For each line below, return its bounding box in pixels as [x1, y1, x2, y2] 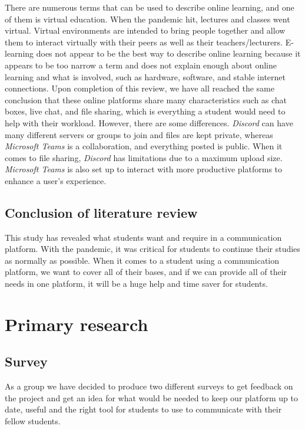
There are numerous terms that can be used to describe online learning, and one [5, 1, 294, 13]
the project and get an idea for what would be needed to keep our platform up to [5, 391, 298, 404]
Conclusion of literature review [5, 203, 198, 221]
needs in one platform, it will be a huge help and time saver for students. [5, 277, 268, 290]
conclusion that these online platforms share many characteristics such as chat [5, 93, 287, 106]
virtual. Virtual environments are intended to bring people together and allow [5, 24, 286, 37]
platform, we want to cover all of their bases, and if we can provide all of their [5, 266, 287, 278]
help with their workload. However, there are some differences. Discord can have [5, 116, 293, 129]
